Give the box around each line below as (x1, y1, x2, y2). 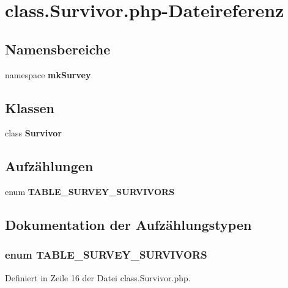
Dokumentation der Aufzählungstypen (5, 215, 252, 234)
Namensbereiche (5, 39, 111, 58)
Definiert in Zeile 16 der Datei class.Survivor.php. (5, 271, 191, 284)
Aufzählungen (5, 157, 94, 175)
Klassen (5, 98, 54, 117)
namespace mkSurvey (5, 68, 91, 81)
